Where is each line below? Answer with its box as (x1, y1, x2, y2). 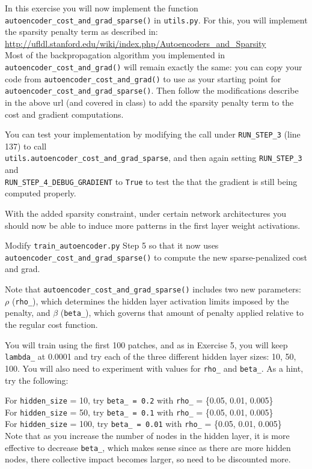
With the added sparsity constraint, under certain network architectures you (5, 207, 287, 219)
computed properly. (5, 187, 76, 199)
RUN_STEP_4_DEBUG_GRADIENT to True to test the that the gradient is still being (5, 175, 298, 187)
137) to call (5, 139, 47, 152)
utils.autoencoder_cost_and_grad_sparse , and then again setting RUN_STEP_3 (5, 151, 302, 164)
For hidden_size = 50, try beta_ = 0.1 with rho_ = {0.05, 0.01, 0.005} (5, 405, 274, 418)
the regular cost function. (5, 318, 98, 330)
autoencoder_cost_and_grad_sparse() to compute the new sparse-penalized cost (5, 250, 308, 263)
